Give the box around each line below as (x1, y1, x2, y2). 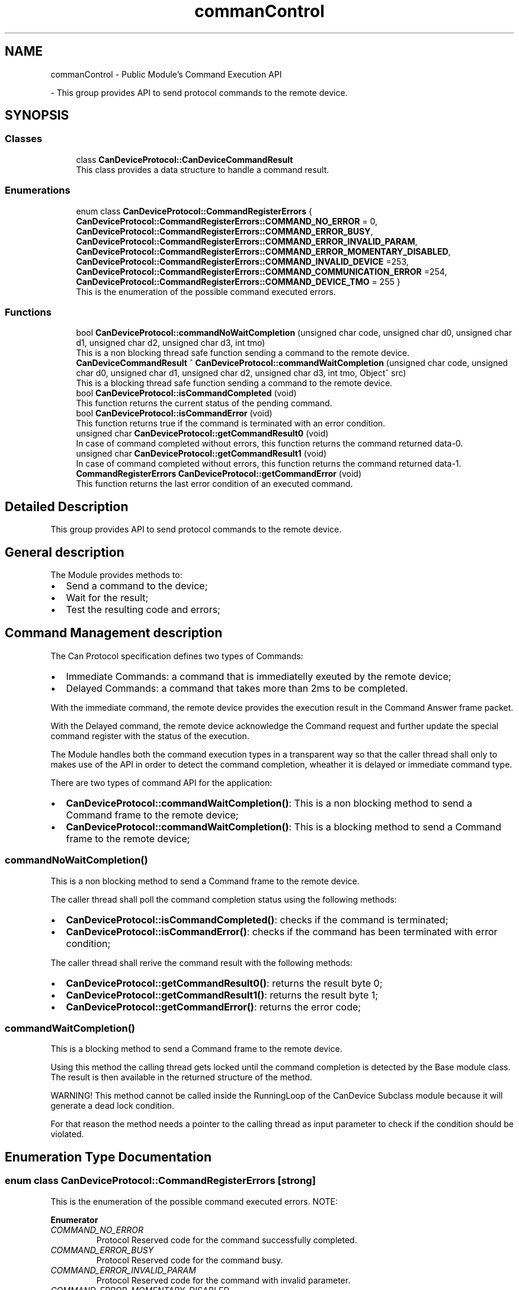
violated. (50, 1129, 84, 1140)
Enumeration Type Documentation (5, 1149, 212, 1164)
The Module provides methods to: (50, 570, 182, 580)
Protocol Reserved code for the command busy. (96, 1254, 283, 1265)
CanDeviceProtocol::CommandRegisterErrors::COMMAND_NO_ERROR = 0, (76, 216, 378, 226)
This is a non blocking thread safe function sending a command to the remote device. (76, 348, 410, 358)
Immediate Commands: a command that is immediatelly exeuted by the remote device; (66, 670, 451, 682)
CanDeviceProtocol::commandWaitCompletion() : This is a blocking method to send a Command (66, 820, 502, 833)
